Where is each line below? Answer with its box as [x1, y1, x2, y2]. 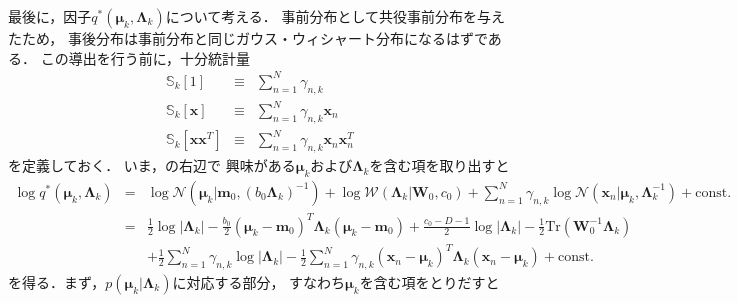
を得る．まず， [8, 271, 106, 292]
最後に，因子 [8, 6, 92, 26]
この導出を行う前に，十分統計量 [40, 47, 250, 68]
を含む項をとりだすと [359, 271, 500, 292]
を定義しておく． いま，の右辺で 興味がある [8, 155, 296, 176]
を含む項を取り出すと [369, 155, 510, 176]
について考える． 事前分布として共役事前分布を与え [165, 6, 506, 26]
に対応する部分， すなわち [172, 271, 346, 292]
